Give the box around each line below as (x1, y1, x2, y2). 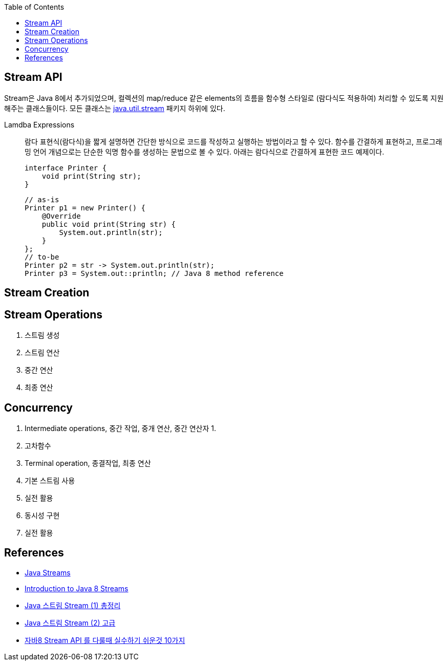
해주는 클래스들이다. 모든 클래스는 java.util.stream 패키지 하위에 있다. (4, 103, 225, 113)
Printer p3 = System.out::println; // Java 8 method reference (25, 269, 284, 277)
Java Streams (25, 568, 71, 577)
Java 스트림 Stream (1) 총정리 (25, 600, 121, 610)
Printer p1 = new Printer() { (25, 203, 146, 212)
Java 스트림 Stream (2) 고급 (25, 618, 116, 627)
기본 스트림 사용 (25, 476, 75, 485)
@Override (41, 211, 81, 220)
